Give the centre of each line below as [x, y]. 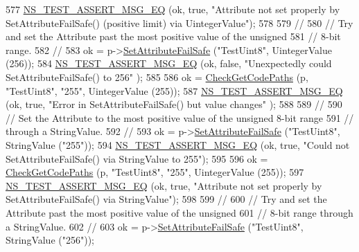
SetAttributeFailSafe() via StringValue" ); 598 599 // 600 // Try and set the [166, 199]
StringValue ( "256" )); [50, 240]
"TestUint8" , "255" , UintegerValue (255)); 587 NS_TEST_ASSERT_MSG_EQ [174, 90]
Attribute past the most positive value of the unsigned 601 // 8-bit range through [179, 212]
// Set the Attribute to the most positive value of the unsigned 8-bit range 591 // [180, 117]
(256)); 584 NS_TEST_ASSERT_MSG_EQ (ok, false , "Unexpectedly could [169, 63]
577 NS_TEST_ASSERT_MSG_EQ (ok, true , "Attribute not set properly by [173, 9]
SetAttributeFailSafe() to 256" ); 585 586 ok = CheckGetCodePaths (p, [157, 76]
